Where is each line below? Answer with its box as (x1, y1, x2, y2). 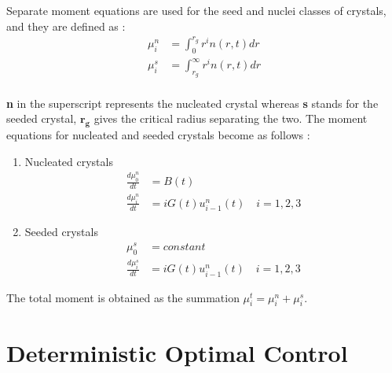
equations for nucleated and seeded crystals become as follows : (6, 127, 310, 143)
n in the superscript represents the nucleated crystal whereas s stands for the (6, 94, 379, 111)
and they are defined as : (6, 17, 126, 34)
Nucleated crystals (24, 153, 113, 169)
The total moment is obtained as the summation (6, 289, 240, 305)
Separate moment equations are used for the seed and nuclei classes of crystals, (6, 2, 387, 18)
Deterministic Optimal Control (6, 336, 348, 368)
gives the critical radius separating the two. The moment (93, 110, 368, 127)
